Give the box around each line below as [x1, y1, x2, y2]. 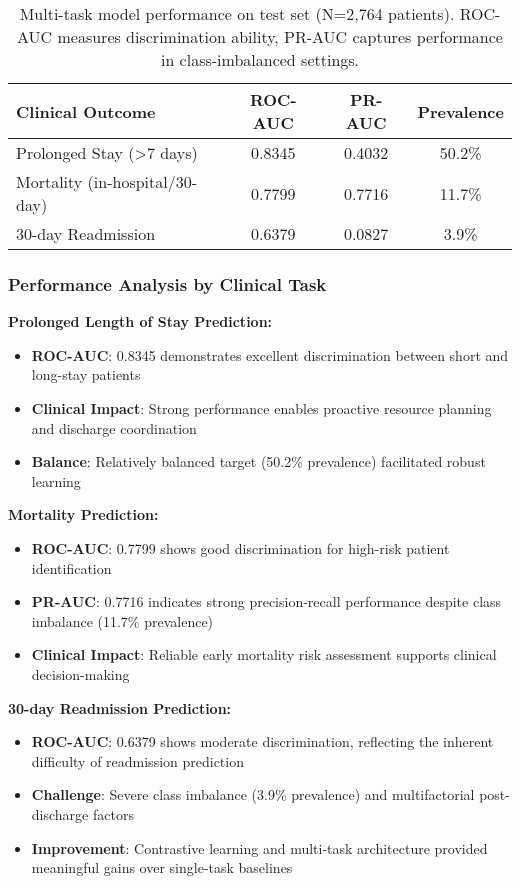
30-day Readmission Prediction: [8, 697, 232, 718]
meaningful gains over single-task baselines [31, 857, 293, 878]
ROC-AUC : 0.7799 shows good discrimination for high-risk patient [31, 537, 450, 558]
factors [92, 803, 134, 824]
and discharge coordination [31, 417, 197, 438]
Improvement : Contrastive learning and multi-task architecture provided [31, 837, 488, 858]
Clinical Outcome [16, 99, 156, 123]
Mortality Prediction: [8, 504, 159, 525]
